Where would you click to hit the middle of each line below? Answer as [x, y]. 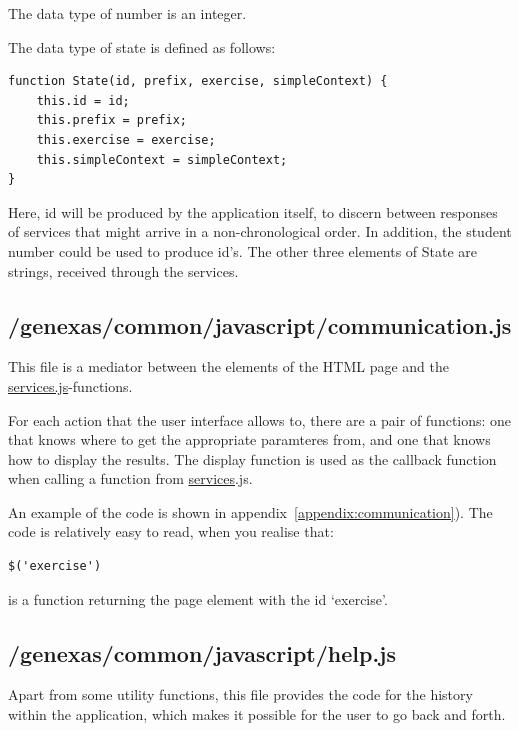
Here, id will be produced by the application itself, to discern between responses [253, 211]
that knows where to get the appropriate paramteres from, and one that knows [249, 439]
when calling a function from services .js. [130, 478]
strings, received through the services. [123, 270]
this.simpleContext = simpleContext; [162, 159]
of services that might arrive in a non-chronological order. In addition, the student [260, 231]
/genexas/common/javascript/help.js [202, 652]
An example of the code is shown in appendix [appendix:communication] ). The [250, 511]
